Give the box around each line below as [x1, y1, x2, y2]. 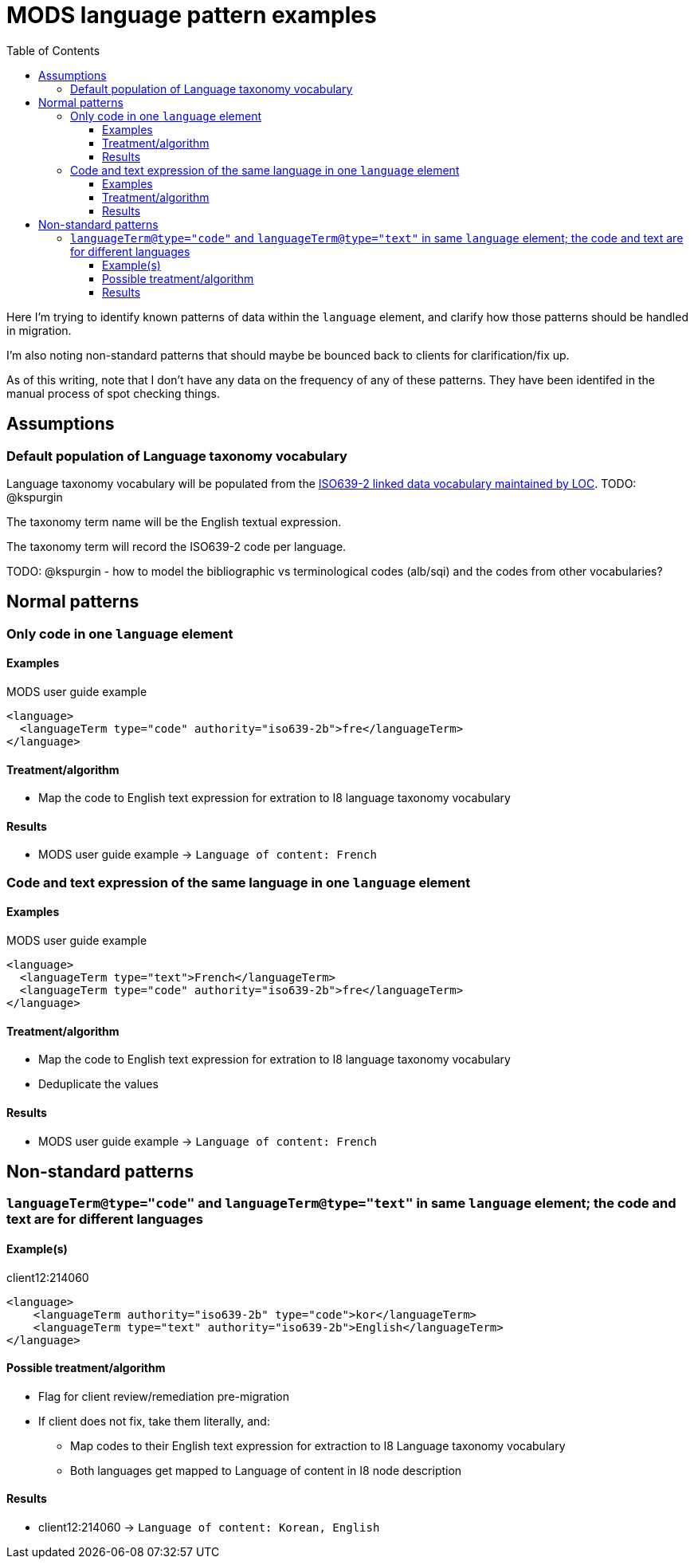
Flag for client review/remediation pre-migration [38, 1389, 289, 1403]
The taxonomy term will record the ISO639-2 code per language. [6, 539, 347, 553]
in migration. [6, 323, 72, 337]
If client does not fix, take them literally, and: [38, 1414, 270, 1428]
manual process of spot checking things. [6, 386, 220, 400]
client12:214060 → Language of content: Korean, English [38, 1520, 380, 1534]
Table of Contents [6, 43, 100, 57]
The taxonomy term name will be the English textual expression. [6, 514, 342, 529]
